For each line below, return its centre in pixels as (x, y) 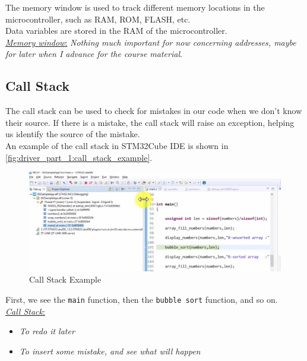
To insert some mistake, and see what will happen (110, 351)
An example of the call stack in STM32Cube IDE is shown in (117, 145)
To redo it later (47, 331)
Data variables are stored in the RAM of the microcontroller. (116, 31)
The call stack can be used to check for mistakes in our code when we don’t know (154, 111)
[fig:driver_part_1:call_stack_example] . (79, 157)
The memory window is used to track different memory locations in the (135, 7)
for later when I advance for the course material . (94, 54)
